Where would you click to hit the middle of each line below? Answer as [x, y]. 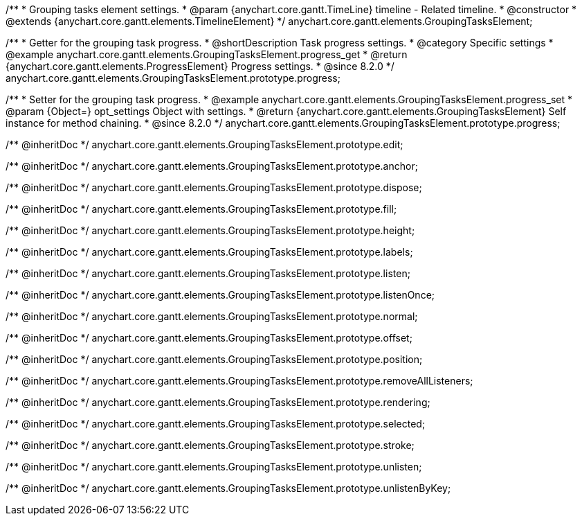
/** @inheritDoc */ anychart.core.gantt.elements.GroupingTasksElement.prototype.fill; [201, 209]
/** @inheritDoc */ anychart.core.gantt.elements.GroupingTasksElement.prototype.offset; [209, 338]
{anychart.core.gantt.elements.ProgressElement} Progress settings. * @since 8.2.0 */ [200, 66]
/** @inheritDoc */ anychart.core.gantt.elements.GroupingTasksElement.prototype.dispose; [214, 187]
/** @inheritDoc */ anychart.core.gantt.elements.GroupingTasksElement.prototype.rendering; [218, 402]
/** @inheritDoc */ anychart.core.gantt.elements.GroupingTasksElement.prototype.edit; [204, 144]
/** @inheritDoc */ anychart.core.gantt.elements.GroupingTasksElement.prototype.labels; [209, 252]
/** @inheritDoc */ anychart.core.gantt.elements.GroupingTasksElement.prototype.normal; [212, 316]
